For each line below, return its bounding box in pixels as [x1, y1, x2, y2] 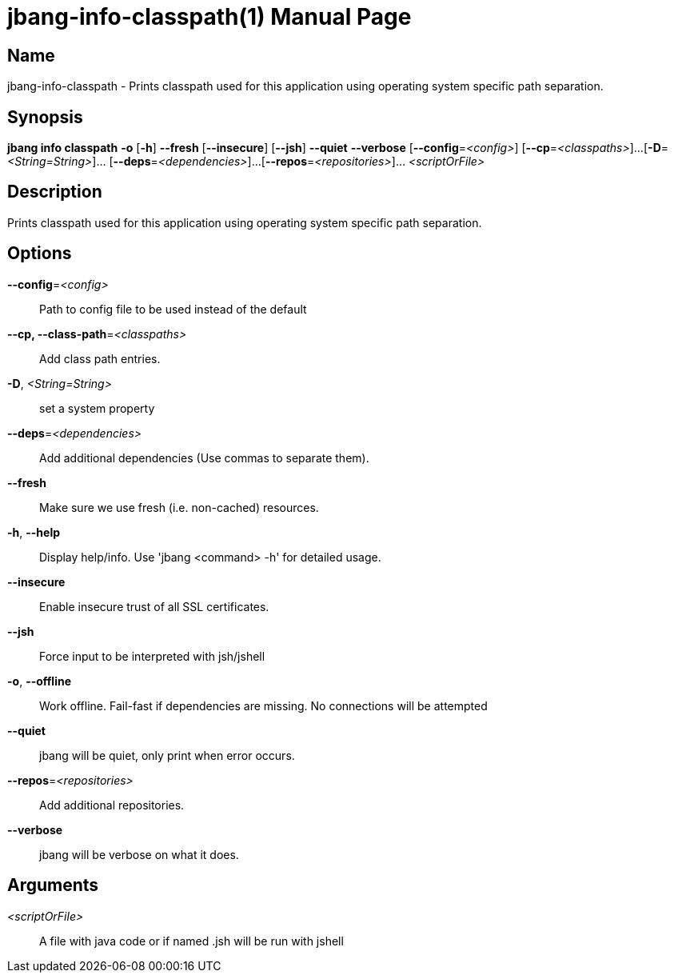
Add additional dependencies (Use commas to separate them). [39, 450, 369, 465]
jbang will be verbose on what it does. [39, 847, 239, 861]
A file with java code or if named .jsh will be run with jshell [39, 933, 344, 948]
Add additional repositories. [39, 797, 185, 812]
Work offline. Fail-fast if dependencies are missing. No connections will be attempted [39, 698, 488, 713]
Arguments [7, 875, 99, 896]
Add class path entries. [39, 351, 161, 366]
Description [7, 182, 102, 202]
